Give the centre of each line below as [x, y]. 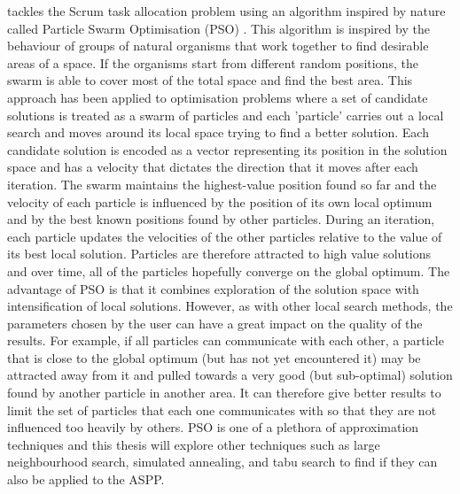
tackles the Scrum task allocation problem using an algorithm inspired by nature [226, 11]
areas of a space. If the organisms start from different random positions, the [213, 62]
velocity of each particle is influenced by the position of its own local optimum [220, 201]
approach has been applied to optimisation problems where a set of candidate [218, 97]
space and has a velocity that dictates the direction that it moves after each [213, 167]
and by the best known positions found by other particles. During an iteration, [221, 219]
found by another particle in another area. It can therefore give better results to [224, 393]
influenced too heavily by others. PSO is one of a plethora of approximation [213, 427]
